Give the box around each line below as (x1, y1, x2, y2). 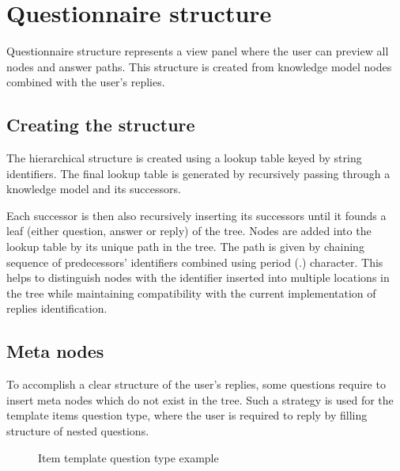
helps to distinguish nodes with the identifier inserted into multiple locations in (6, 269, 390, 286)
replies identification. (6, 300, 108, 317)
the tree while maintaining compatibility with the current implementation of (6, 284, 376, 301)
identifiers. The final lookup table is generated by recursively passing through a (6, 165, 391, 181)
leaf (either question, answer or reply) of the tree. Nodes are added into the (6, 222, 372, 239)
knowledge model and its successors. (6, 180, 181, 197)
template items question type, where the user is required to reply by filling (6, 407, 368, 424)
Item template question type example (38, 449, 219, 465)
